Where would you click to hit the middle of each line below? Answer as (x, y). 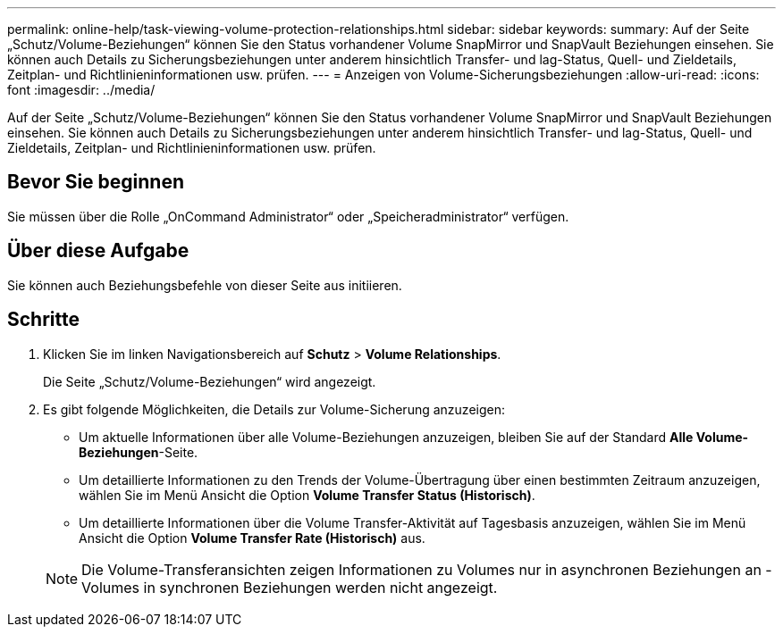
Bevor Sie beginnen (96, 182)
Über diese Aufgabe (98, 251)
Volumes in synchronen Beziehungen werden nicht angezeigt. (290, 587)
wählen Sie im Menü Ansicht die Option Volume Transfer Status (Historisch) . (307, 495)
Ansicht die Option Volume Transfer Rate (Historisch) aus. (252, 538)
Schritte (43, 320)
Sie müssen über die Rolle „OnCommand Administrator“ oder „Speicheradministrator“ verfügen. (288, 216)
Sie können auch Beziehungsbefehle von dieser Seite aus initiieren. (205, 285)
